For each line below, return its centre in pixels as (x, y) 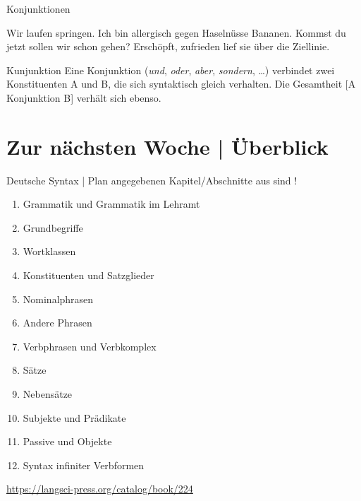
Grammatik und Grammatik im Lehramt (111, 204)
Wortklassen (49, 251)
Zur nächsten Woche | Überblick (167, 146)
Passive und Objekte (67, 441)
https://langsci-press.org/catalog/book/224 (100, 489)
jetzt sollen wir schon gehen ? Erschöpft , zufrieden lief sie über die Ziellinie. (168, 46)
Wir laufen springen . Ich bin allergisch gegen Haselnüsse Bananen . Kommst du (176, 32)
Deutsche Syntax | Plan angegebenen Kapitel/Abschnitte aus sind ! (152, 180)
